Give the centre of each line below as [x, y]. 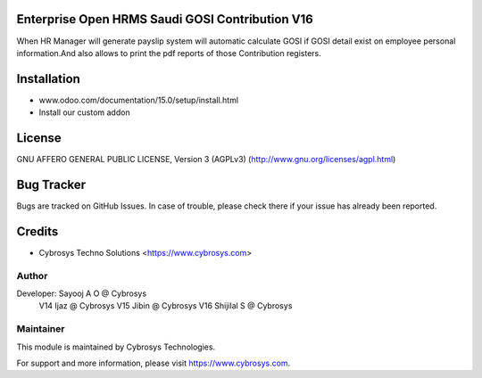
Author [32, 275]
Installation [48, 79]
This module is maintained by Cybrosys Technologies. [116, 347]
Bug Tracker [51, 184]
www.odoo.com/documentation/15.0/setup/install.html [139, 100]
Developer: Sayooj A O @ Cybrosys [82, 293]
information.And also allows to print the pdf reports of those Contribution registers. [169, 53]
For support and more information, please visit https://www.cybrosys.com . [154, 363]
